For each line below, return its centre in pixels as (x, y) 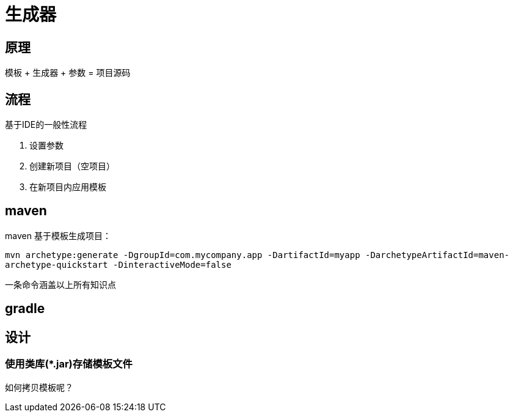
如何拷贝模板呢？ (39, 387)
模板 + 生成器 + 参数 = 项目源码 (68, 73)
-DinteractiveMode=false (172, 264)
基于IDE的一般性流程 (46, 125)
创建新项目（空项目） (72, 166)
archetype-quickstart (56, 264)
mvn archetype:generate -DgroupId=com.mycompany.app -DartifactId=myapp (183, 255)
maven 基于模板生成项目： (58, 235)
